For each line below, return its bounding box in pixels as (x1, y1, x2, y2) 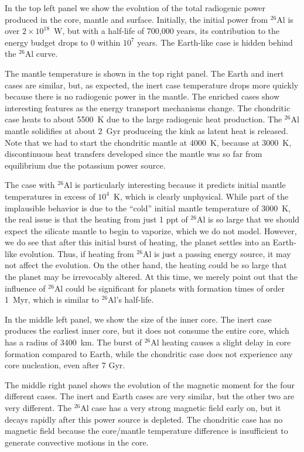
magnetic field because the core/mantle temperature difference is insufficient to (5, 424, 288, 437)
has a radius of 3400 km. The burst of (5, 336, 142, 348)
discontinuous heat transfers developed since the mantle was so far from (5, 148, 262, 160)
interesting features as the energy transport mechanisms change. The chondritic (5, 101, 291, 114)
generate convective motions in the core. (5, 436, 149, 448)
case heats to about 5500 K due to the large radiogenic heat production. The (5, 113, 282, 125)
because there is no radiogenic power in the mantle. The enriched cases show (5, 90, 280, 102)
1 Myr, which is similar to (5, 293, 99, 306)
